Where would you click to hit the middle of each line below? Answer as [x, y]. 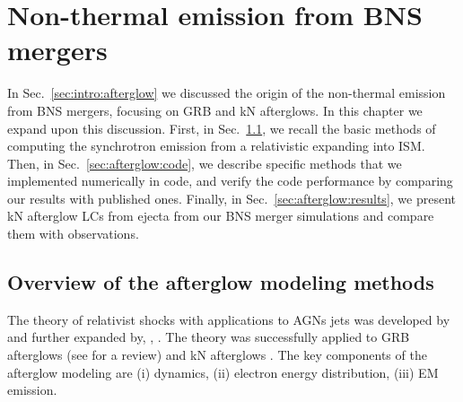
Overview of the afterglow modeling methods [221, 282]
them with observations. [73, 234]
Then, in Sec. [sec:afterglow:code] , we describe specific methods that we [205, 163]
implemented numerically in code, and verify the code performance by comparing [230, 181]
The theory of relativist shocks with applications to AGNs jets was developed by [229, 319]
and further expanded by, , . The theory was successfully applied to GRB [209, 337]
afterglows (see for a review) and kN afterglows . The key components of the [217, 355]
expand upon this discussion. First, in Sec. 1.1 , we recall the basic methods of [222, 128]
